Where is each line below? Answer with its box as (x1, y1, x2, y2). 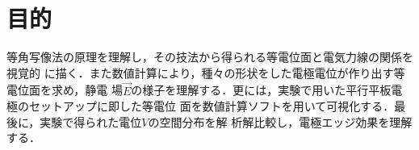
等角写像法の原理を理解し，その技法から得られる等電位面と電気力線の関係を (6, 48, 413, 65)
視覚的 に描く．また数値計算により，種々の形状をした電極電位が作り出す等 (6, 64, 405, 81)
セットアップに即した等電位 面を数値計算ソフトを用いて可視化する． (28, 98, 395, 115)
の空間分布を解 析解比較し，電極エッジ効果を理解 (148, 113, 413, 130)
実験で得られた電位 (40, 113, 142, 130)
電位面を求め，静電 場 (6, 81, 123, 98)
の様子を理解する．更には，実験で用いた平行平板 (131, 81, 392, 98)
